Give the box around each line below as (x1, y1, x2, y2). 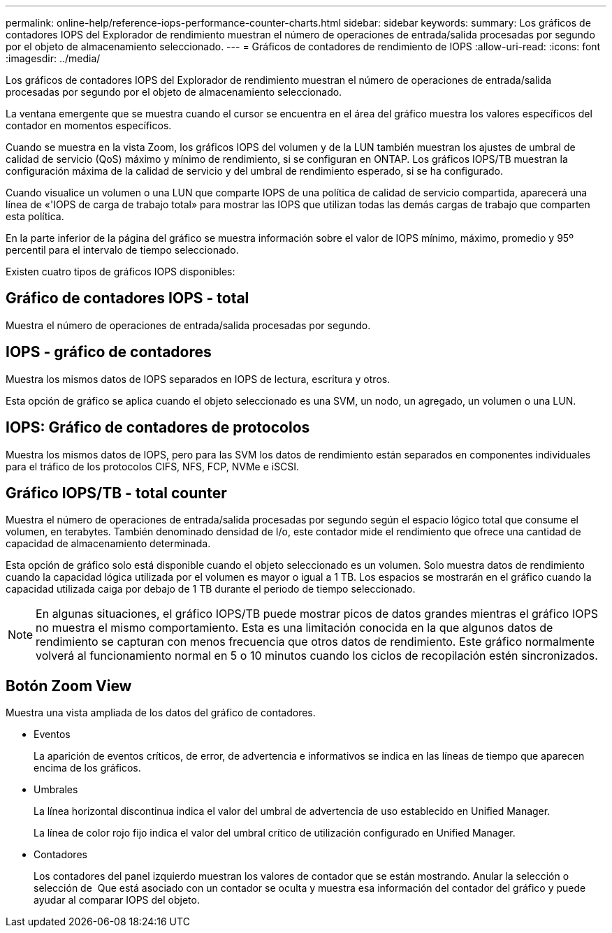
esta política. (6, 210, 64, 222)
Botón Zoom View (6, 677, 132, 695)
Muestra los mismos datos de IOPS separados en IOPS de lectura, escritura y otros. (6, 373, 391, 385)
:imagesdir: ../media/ (6, 52, 101, 64)
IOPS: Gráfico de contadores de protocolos (6, 419, 310, 437)
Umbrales (34, 783, 78, 796)
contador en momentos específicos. (6, 120, 172, 131)
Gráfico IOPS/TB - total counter (6, 484, 227, 502)
